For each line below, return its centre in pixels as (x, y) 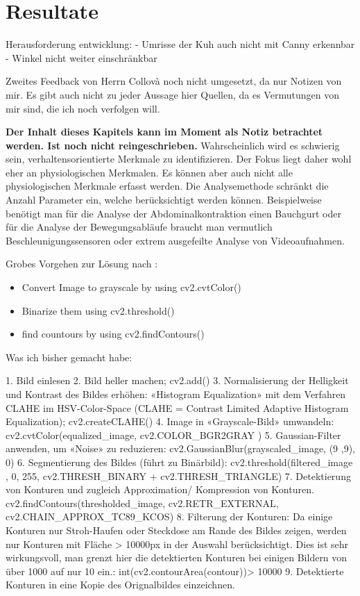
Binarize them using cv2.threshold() (98, 310)
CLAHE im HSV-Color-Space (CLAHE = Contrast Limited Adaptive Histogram (177, 407)
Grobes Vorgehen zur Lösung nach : (82, 264)
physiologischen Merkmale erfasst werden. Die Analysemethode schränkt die (167, 186)
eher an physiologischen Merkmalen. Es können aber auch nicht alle (149, 172)
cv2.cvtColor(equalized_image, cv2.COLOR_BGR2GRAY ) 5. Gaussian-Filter (173, 434)
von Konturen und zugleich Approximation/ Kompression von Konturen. (160, 489)
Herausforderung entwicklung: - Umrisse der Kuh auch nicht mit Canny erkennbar (180, 44)
